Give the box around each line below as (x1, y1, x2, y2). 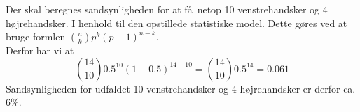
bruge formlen (6, 29, 66, 44)
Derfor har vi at (6, 43, 74, 58)
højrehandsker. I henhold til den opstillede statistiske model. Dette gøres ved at (6, 15, 347, 30)
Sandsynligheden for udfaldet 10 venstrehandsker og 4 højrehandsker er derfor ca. (6, 81, 356, 95)
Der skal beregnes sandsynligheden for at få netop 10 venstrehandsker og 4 (6, 2, 328, 16)
